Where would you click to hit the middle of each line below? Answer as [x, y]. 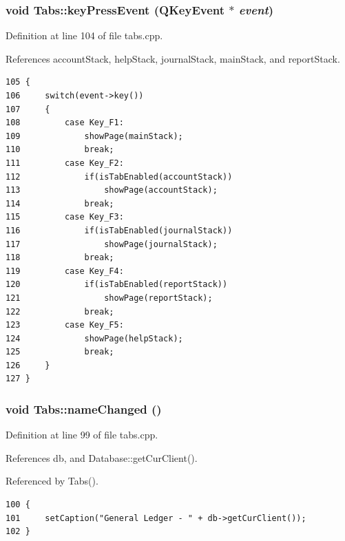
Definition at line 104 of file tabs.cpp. [84, 35]
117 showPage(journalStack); [112, 244]
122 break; [60, 311]
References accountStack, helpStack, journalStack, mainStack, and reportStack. [173, 58]
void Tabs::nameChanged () [84, 409]
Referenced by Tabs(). [52, 481]
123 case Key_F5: [65, 325]
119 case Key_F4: [65, 271]
